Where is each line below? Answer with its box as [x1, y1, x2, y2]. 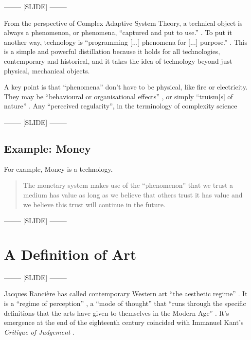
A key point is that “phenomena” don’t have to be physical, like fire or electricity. [4, 82, 248, 92]
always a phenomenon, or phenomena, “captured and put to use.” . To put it [4, 27, 232, 37]
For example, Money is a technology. [4, 163, 113, 174]
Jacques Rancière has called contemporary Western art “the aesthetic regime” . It [4, 288, 248, 299]
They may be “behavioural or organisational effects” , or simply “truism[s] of [4, 91, 233, 101]
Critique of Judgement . [4, 326, 74, 337]
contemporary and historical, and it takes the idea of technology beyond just [4, 55, 233, 66]
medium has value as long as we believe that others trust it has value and [23, 189, 243, 199]
